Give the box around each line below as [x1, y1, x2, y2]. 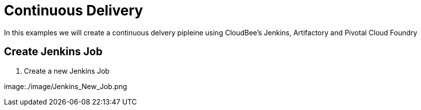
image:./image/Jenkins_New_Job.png [4, 82, 127, 91]
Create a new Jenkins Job [24, 66, 110, 75]
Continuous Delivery [4, 2, 143, 19]
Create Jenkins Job [4, 45, 103, 58]
